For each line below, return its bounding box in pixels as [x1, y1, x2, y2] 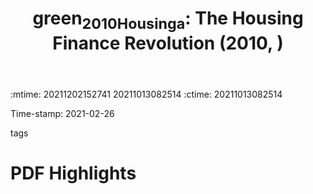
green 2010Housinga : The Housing [32, 7, 304, 33]
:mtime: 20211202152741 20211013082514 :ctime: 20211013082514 [10, 88, 283, 100]
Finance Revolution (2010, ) [52, 32, 284, 54]
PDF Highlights [10, 162, 137, 184]
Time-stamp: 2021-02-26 [10, 107, 115, 119]
